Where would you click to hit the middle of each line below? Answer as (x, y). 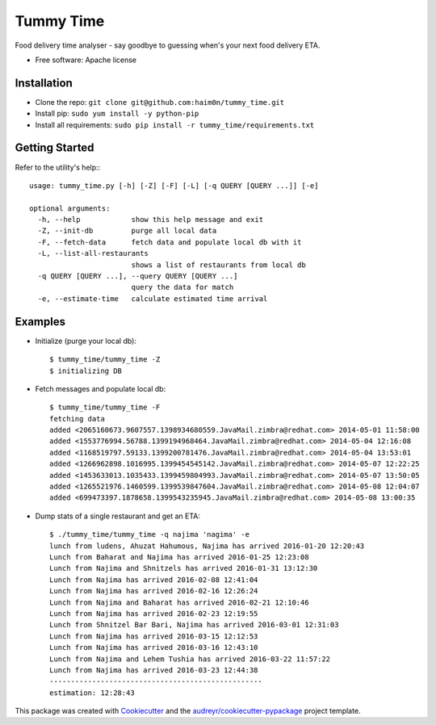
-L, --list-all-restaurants (93, 254)
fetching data (77, 419)
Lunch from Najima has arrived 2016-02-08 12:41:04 (154, 580)
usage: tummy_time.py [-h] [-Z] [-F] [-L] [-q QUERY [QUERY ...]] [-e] (174, 185)
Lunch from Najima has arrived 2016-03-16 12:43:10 (154, 647)
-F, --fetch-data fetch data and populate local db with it (170, 242)
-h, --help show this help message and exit (151, 220)
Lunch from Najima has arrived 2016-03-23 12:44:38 (154, 670)
